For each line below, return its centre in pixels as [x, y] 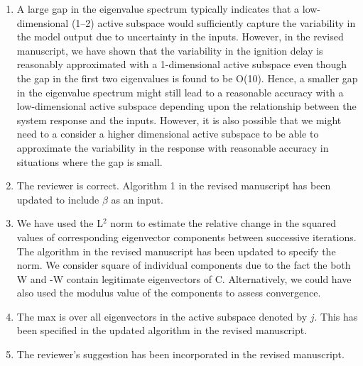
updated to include [58, 199]
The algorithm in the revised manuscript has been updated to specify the [176, 251]
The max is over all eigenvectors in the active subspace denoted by [162, 316]
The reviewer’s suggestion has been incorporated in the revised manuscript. [180, 354]
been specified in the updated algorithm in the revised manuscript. [162, 330]
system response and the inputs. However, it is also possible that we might [179, 120]
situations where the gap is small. [90, 161]
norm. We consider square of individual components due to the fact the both [184, 265]
